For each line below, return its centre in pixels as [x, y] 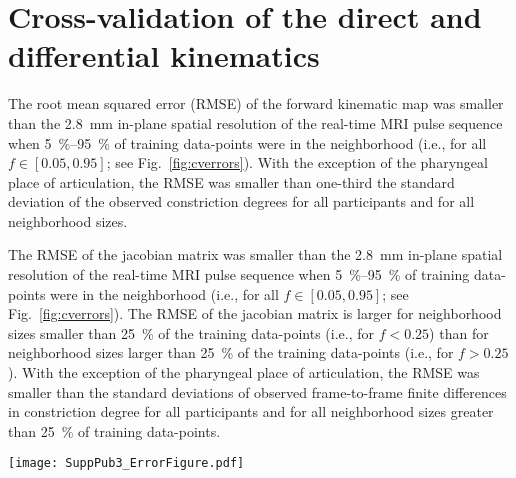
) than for [459, 332]
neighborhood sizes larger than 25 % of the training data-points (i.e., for [231, 352]
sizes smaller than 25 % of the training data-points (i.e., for [191, 332]
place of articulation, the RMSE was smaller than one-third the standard [231, 181]
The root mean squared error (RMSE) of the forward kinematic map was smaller [256, 103]
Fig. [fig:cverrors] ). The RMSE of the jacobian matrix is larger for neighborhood [255, 313]
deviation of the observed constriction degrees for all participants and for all [241, 201]
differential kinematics [164, 55]
